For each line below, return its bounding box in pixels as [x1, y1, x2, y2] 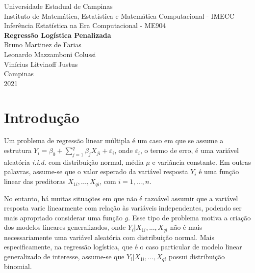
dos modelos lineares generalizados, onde [4, 222, 126, 232]
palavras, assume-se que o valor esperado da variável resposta [4, 166, 188, 177]
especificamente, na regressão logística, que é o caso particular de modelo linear [4, 242, 242, 252]
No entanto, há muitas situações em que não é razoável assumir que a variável [4, 193, 238, 203]
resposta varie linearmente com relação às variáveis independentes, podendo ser [4, 203, 242, 213]
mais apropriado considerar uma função [4, 212, 123, 222]
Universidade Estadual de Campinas [4, 1, 113, 11]
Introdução [4, 107, 79, 127]
